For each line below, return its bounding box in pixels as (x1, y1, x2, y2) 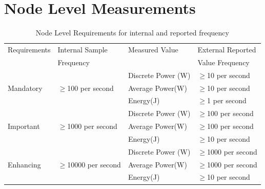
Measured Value (128, 44, 178, 54)
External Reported (197, 44, 256, 54)
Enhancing (8, 159, 41, 169)
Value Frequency (197, 56, 250, 67)
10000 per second (67, 159, 121, 169)
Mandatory (8, 82, 43, 93)
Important (8, 121, 40, 131)
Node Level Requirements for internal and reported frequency (35, 27, 229, 38)
